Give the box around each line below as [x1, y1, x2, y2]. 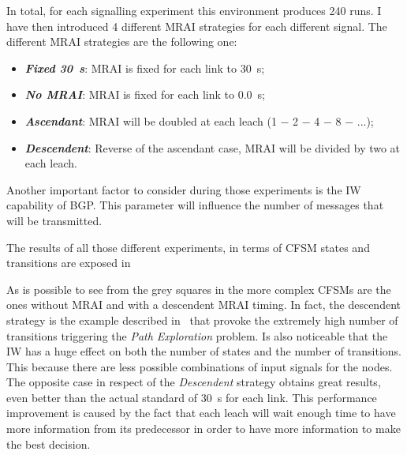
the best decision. [6, 435, 91, 452]
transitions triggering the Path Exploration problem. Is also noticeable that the [6, 327, 388, 344]
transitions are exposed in [6, 254, 131, 271]
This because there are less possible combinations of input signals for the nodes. [6, 358, 393, 374]
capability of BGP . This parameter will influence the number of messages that [6, 197, 384, 213]
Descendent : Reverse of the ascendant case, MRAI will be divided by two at [24, 139, 401, 156]
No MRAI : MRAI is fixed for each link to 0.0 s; [24, 86, 265, 103]
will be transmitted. [6, 212, 103, 228]
